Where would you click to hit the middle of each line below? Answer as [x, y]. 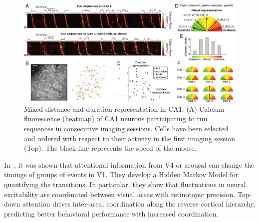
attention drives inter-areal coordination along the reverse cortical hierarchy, [139, 204]
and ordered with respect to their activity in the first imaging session [129, 138]
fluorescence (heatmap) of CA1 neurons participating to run [116, 118]
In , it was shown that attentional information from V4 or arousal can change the [129, 164]
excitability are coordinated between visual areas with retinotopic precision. [120, 194]
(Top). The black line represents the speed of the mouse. [110, 148]
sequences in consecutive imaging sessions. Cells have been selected [126, 128]
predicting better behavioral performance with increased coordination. [111, 213]
